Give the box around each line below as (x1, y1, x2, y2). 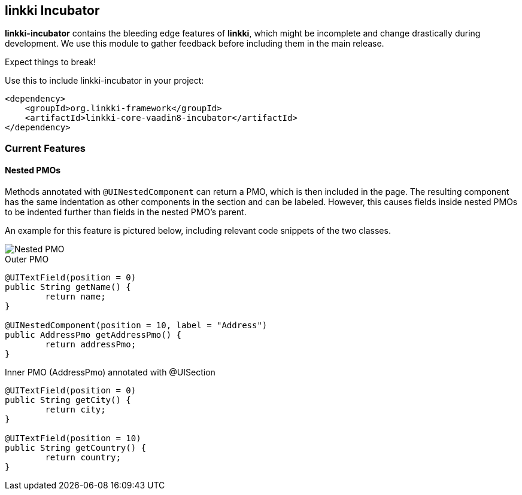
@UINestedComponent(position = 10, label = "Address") (5, 320, 268, 331)
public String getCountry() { (5, 443, 147, 453)
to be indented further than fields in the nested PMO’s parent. (5, 207, 247, 218)
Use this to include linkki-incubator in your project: (5, 75, 204, 86)
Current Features (5, 142, 86, 154)
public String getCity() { (5, 395, 131, 405)
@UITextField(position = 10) (5, 433, 141, 444)
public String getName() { (5, 282, 131, 292)
